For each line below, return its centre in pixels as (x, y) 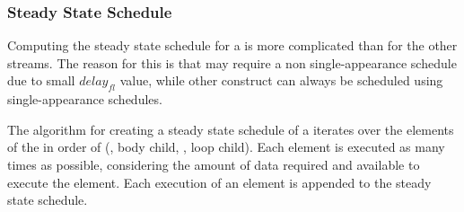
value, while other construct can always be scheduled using (281, 80)
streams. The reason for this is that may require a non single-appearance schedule (232, 62)
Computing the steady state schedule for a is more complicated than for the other (232, 45)
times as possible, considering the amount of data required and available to (214, 164)
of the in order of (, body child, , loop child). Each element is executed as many (226, 147)
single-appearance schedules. (85, 99)
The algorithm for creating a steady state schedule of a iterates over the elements (231, 129)
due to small (41, 80)
